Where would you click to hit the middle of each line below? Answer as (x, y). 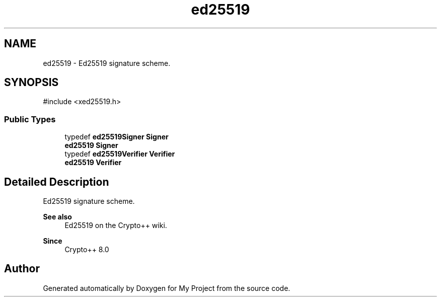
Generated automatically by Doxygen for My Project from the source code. (167, 288)
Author (22, 269)
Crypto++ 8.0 (87, 250)
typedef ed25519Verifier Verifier (120, 154)
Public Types (30, 119)
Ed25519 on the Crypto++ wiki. (116, 225)
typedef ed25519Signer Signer (117, 137)
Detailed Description (57, 182)
